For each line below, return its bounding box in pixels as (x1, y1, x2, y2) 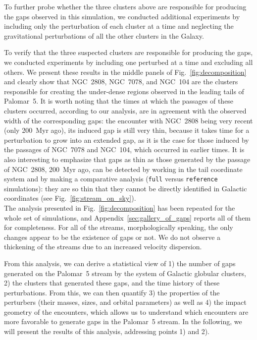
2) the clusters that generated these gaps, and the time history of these (4, 278, 220, 288)
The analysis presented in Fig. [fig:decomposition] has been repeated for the (4, 202, 235, 213)
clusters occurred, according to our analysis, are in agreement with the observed (4, 105, 247, 115)
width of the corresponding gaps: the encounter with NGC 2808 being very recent (4, 115, 253, 125)
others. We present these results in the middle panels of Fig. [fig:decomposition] (4, 66, 247, 77)
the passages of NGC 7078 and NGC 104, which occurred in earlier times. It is (4, 144, 245, 155)
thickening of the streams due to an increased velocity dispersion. (4, 241, 202, 252)
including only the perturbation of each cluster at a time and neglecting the (4, 21, 234, 31)
